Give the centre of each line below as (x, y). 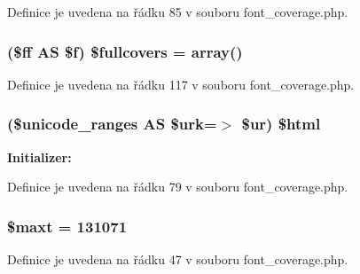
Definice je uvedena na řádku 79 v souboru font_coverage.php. (178, 187)
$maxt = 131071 (67, 226)
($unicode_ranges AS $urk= (112, 124)
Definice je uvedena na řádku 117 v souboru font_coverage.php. (181, 84)
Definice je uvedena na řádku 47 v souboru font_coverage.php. (178, 259)
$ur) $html (281, 124)
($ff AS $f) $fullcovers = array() (125, 51)
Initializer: (39, 157)
